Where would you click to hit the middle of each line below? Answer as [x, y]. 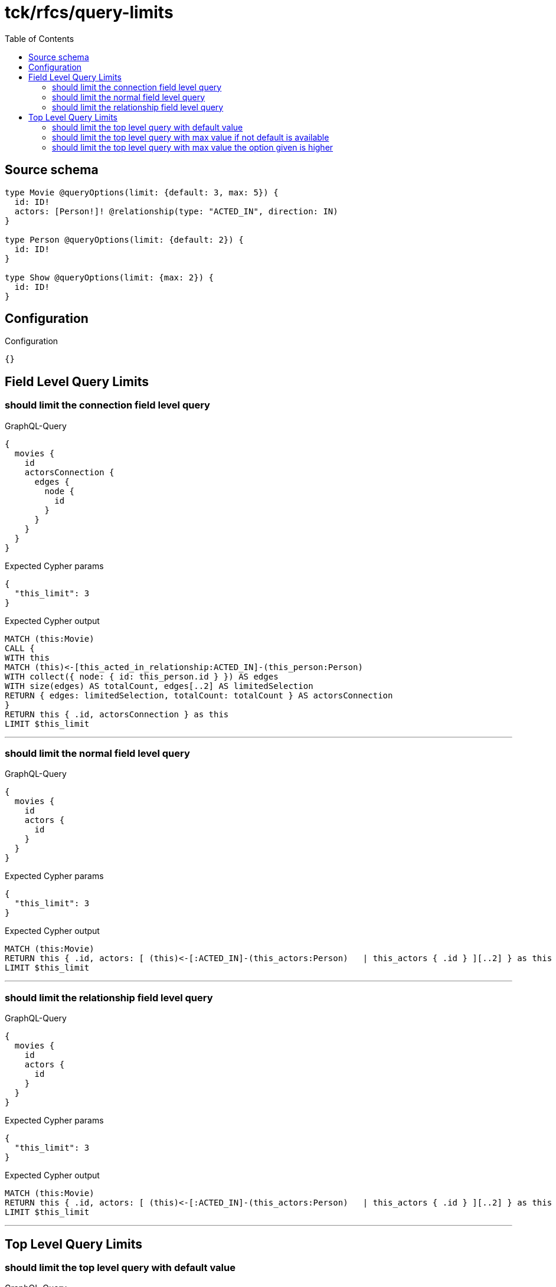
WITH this [27, 657]
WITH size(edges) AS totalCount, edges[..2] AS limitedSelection [159, 686]
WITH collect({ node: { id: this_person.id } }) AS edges [142, 676]
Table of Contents [40, 38]
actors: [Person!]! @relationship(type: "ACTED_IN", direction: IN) [176, 211]
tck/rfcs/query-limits [89, 12]
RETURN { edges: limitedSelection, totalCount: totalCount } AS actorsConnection [199, 695]
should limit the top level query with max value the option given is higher [193, 147]
